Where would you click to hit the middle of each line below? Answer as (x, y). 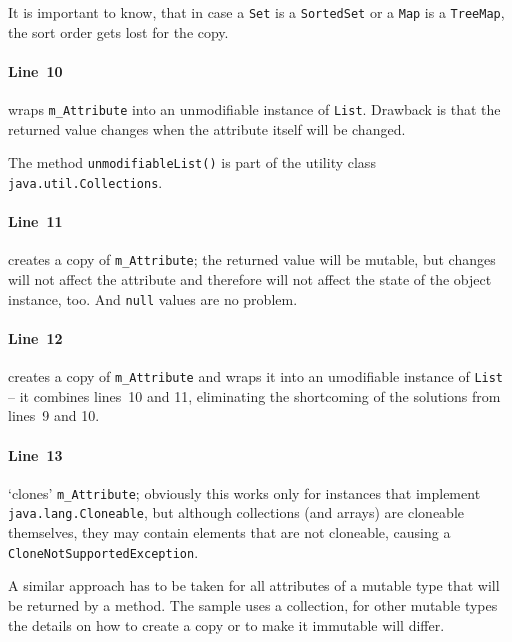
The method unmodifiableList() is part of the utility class (192, 162)
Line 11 (35, 221)
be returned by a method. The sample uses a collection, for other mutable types (253, 604)
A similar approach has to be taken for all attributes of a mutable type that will (254, 585)
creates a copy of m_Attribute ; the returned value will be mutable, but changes (252, 259)
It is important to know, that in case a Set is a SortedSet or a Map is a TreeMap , (256, 12)
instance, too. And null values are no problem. (153, 298)
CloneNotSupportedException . (103, 551)
